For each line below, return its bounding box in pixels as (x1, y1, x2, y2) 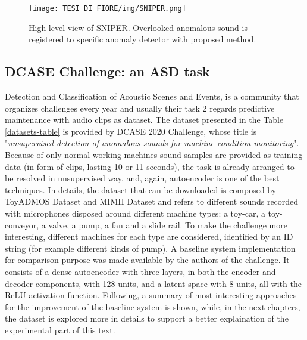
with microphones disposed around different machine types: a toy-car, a (5, 206, 265, 219)
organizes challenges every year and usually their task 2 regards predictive (5, 101, 275, 114)
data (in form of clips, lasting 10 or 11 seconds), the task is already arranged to (5, 160, 295, 172)
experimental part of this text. (5, 323, 115, 336)
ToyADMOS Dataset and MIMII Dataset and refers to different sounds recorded (5, 195, 299, 208)
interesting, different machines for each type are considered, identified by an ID (5, 230, 293, 243)
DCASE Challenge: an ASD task (5, 62, 210, 81)
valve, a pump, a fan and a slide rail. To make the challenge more (48, 218, 287, 231)
